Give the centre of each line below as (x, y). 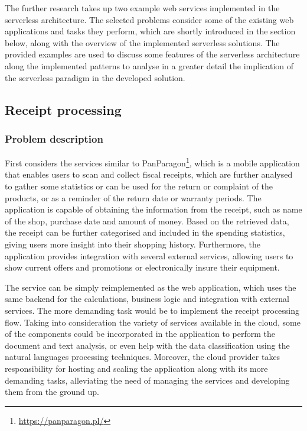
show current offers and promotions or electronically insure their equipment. (142, 267)
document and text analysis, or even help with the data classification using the (147, 345)
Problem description (54, 138)
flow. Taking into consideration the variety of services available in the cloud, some (153, 322)
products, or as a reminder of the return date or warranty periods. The (133, 197)
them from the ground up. (52, 392)
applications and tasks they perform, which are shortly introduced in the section (150, 31)
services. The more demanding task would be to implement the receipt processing (152, 310)
